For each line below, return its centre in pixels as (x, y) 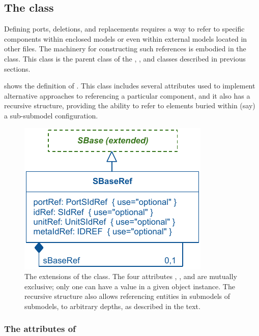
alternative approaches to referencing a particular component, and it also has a (127, 95)
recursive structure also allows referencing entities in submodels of (127, 296)
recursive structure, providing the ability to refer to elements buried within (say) (130, 105)
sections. (17, 68)
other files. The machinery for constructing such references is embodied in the (125, 49)
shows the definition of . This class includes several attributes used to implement (130, 86)
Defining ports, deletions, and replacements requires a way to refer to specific (124, 29)
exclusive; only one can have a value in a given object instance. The (130, 286)
